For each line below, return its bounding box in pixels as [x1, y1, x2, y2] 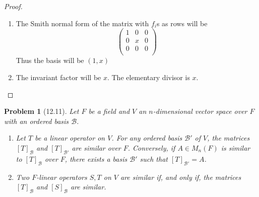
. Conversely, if [127, 142, 175, 153]
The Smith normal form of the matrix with [16, 18, 149, 28]
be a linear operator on [35, 133, 105, 143]
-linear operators [36, 171, 87, 182]
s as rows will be [156, 18, 208, 28]
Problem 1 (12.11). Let [4, 106, 79, 116]
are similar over [72, 142, 121, 153]
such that [140, 153, 168, 164]
